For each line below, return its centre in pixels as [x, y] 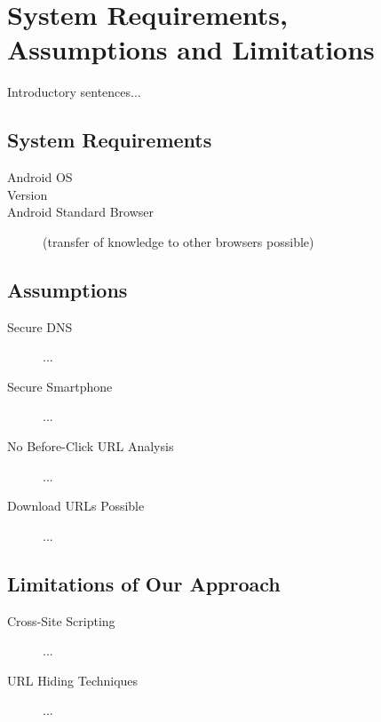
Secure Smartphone [60, 386]
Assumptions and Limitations [191, 49]
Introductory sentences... [74, 92]
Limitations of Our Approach [144, 583]
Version [28, 194]
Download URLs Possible [76, 506]
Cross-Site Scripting [61, 620]
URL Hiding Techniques [73, 680]
